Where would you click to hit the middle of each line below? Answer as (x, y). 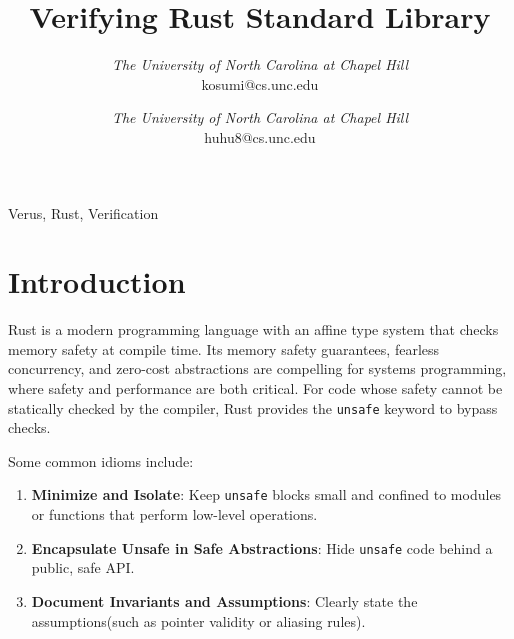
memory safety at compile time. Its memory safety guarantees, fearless (224, 348)
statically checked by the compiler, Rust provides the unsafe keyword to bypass (253, 407)
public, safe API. (83, 567)
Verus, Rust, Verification (83, 212)
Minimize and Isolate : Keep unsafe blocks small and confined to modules (266, 494)
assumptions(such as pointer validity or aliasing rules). (198, 620)
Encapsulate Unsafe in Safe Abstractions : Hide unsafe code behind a (262, 547)
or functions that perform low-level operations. (174, 514)
